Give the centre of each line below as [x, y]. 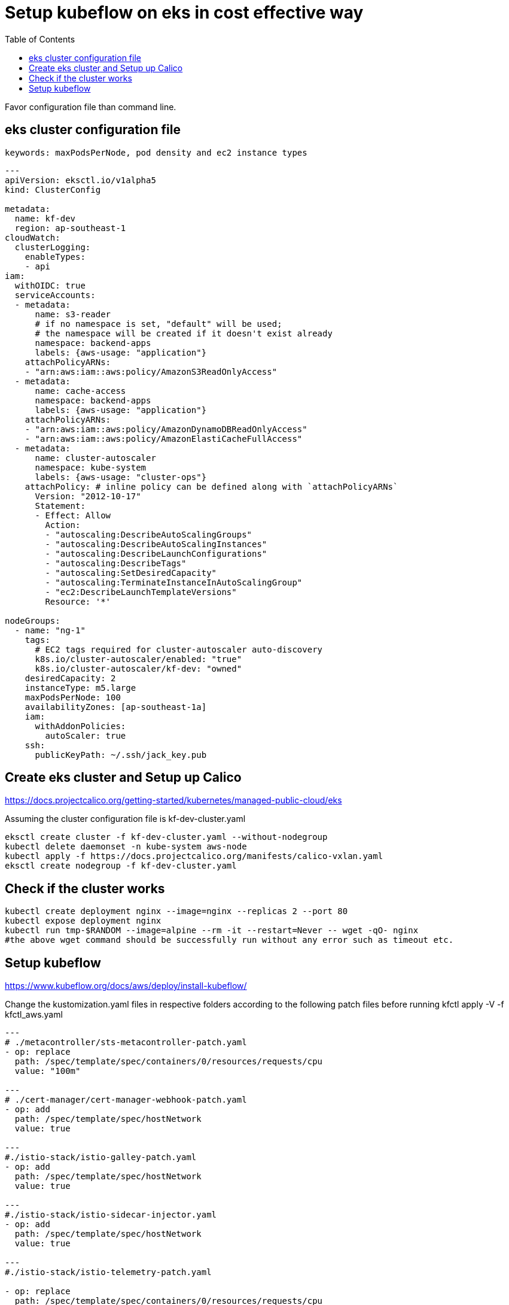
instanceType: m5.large [80, 688]
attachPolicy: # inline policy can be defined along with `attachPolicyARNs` [211, 486]
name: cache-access [80, 391]
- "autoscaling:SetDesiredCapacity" [131, 573]
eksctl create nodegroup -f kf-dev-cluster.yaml [121, 866]
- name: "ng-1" [50, 630]
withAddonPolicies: [80, 726]
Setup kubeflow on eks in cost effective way [184, 13]
